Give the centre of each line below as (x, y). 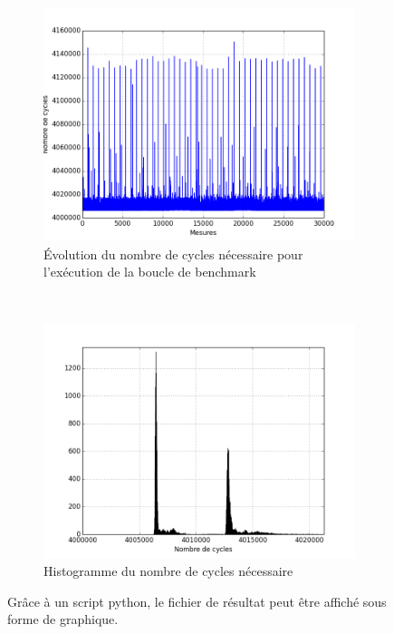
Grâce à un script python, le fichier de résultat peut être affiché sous (197, 601)
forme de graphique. (63, 619)
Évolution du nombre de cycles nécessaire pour (173, 254)
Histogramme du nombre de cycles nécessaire (168, 570)
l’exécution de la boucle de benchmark (150, 272)
